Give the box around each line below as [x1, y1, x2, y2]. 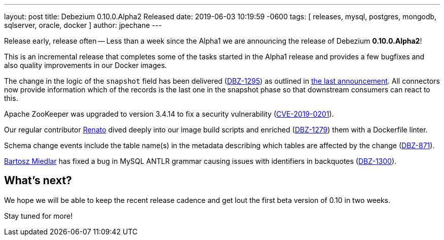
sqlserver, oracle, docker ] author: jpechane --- [4, 21, 162, 29]
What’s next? [4, 174, 72, 187]
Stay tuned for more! [4, 211, 73, 220]
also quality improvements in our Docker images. [4, 61, 167, 70]
